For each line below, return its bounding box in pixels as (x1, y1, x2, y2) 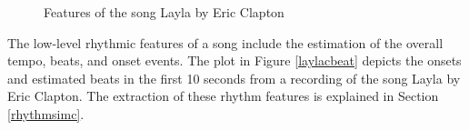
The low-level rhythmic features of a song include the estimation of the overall (7, 33, 444, 52)
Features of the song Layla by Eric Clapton (44, 3, 284, 21)
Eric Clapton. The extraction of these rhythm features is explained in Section (7, 86, 439, 105)
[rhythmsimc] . (7, 104, 85, 123)
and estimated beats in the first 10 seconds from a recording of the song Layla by (7, 68, 461, 87)
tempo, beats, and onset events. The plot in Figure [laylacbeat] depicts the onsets (7, 51, 462, 70)
